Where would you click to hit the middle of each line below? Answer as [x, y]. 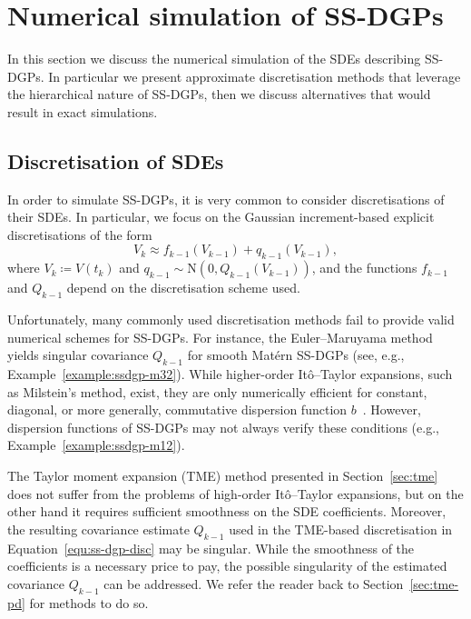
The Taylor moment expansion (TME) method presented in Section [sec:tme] [223, 476]
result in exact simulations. [83, 111]
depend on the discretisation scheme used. [183, 288]
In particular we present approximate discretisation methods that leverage [255, 76]
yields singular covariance [78, 355]
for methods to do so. [89, 602]
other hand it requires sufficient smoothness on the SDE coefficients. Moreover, [227, 511]
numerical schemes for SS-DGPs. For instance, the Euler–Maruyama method [220, 337]
